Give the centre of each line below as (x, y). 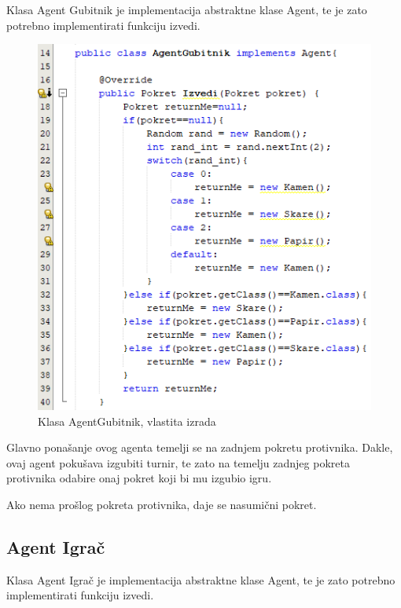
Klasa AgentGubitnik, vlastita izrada (127, 421)
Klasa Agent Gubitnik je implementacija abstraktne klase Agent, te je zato (187, 9)
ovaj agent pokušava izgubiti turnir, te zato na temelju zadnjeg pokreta (178, 462)
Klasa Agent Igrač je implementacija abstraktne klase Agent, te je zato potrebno (201, 579)
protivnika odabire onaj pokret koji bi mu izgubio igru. (139, 478)
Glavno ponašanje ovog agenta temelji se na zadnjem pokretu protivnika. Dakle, (200, 447)
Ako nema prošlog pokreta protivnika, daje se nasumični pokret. (162, 504)
